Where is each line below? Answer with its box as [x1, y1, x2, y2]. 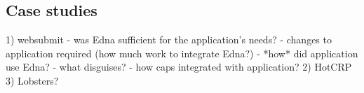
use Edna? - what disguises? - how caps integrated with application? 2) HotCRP [6, 59, 352, 74]
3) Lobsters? [6, 73, 59, 87]
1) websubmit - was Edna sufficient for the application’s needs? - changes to [6, 32, 332, 47]
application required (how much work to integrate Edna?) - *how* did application [6, 45, 358, 60]
